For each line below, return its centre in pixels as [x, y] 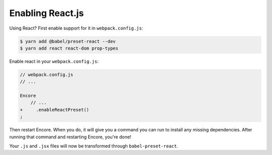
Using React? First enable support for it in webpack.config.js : [76, 28]
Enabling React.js [47, 13]
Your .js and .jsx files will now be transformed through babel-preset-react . [94, 146]
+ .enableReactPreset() [54, 110]
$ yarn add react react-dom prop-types [69, 48]
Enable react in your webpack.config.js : [54, 61]
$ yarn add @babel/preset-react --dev [68, 41]
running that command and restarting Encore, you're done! [70, 137]
